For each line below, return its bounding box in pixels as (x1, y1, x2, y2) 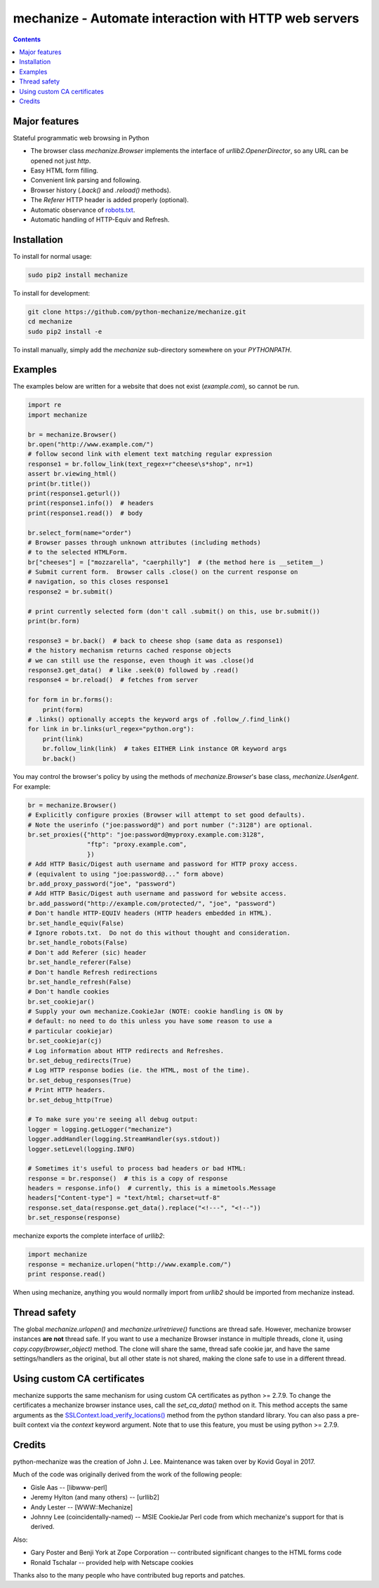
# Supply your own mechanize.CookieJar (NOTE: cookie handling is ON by (27, 1008, 284, 1015)
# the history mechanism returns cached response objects (27, 646, 232, 655)
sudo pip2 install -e (27, 327, 102, 335)
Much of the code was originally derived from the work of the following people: (13, 1470, 242, 1479)
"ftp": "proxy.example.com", (86, 841, 187, 848)
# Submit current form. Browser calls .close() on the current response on (27, 568, 298, 576)
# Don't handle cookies (27, 988, 110, 996)
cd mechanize (27, 318, 73, 326)
